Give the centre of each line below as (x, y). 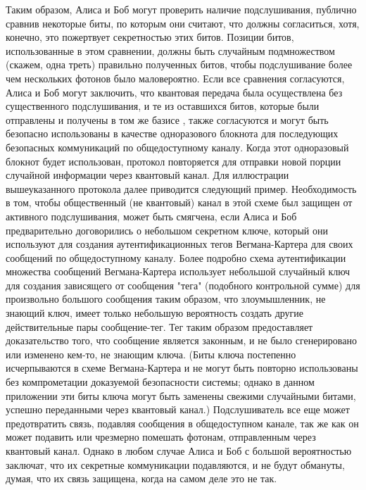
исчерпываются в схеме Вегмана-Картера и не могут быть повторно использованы (182, 368)
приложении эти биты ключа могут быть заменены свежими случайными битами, (181, 395)
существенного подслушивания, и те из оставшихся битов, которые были (163, 106)
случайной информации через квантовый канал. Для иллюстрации (147, 175)
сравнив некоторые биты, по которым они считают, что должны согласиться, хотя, (183, 23)
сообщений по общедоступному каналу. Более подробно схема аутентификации (176, 257)
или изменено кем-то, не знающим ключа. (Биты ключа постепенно (151, 354)
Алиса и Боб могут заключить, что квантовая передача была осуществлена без (174, 92)
